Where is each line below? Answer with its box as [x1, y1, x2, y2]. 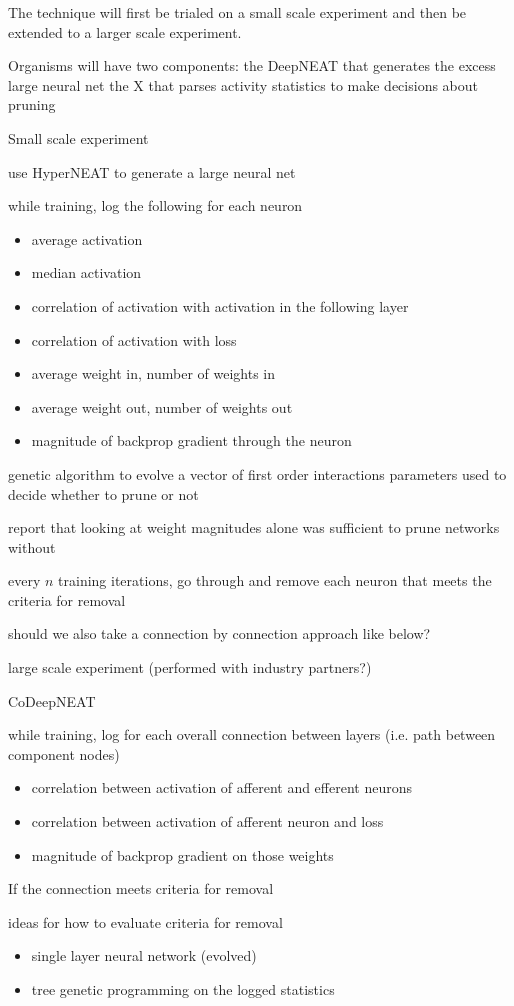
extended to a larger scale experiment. [8, 21, 242, 42]
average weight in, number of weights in [31, 363, 275, 384]
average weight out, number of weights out [31, 396, 293, 417]
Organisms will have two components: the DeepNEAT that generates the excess [8, 55, 496, 76]
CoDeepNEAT [8, 690, 96, 711]
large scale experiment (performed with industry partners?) [8, 657, 372, 678]
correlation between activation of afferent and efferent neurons [31, 777, 412, 798]
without [8, 536, 56, 557]
